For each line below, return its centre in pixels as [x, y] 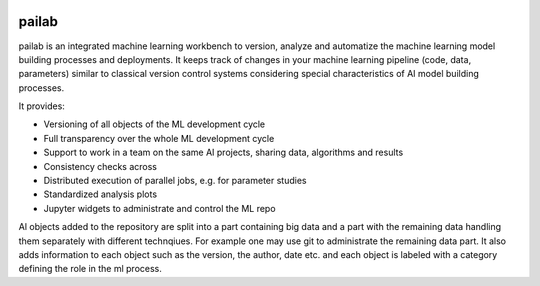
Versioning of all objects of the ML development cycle [154, 124]
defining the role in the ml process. [90, 269]
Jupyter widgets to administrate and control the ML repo [159, 208]
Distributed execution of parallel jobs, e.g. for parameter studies [175, 181]
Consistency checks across [100, 166]
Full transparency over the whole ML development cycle [159, 138]
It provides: [41, 106]
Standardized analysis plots [100, 194]
